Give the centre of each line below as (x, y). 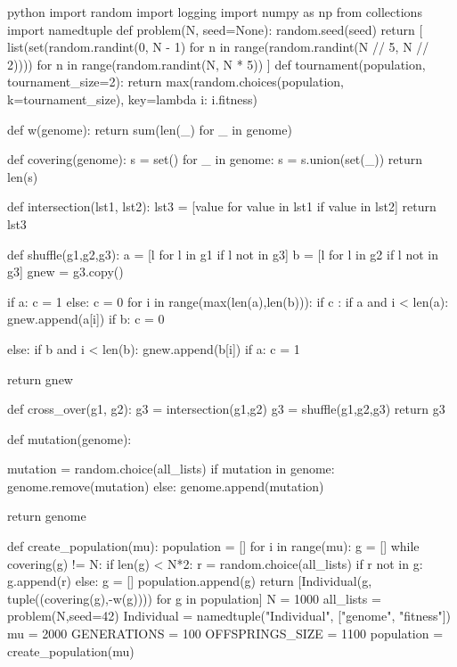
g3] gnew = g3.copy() (65, 272)
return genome (47, 516)
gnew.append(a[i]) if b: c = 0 (86, 319)
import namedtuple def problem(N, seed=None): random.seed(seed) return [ (215, 29)
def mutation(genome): (69, 438)
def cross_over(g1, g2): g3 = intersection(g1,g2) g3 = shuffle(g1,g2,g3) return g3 (226, 409)
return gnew (40, 379)
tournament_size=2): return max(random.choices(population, (175, 82)
